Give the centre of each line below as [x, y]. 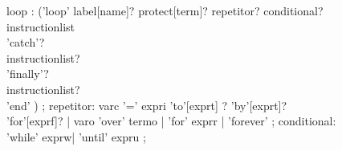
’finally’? [28, 73]
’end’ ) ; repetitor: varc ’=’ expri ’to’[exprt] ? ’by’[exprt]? [147, 105]
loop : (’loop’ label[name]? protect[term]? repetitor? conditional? [165, 10]
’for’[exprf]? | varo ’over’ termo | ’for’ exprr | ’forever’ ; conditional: [171, 121]
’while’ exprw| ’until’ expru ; [76, 136]
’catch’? [26, 42]
